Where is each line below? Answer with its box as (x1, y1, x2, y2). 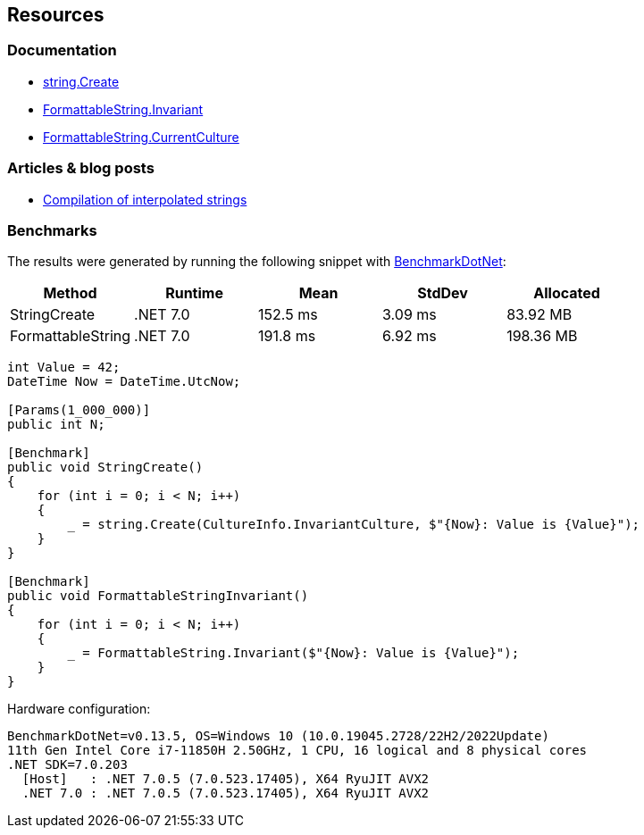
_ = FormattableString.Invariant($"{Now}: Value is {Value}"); (67, 646, 520, 661)
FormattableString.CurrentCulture (43, 129, 239, 145)
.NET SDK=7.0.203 (7, 757, 128, 772)
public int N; (7, 417, 105, 432)
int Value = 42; (7, 360, 121, 375)
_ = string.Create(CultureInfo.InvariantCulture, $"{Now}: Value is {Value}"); (67, 517, 640, 532)
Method (43, 284, 97, 303)
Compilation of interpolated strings (43, 191, 247, 207)
